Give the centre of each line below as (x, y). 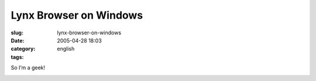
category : (23, 49)
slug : (17, 33)
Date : (18, 40)
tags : (17, 57)
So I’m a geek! (28, 68)
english (66, 49)
